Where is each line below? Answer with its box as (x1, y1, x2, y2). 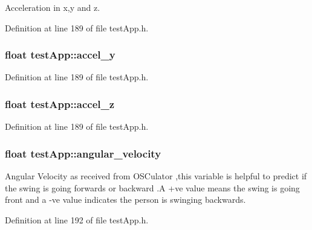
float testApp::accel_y (5, 47, 115, 62)
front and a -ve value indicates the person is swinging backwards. (5, 193, 246, 206)
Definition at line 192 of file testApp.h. (5, 213, 149, 226)
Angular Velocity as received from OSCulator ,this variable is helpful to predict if (5, 170, 307, 182)
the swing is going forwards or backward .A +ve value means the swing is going (5, 181, 300, 194)
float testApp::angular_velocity (5, 145, 161, 161)
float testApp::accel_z (5, 96, 115, 111)
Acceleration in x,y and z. (5, 1, 100, 13)
